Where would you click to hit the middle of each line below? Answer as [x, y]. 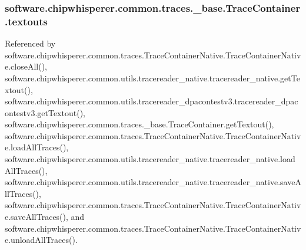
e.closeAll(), [26, 66]
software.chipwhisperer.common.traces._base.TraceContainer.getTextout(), [139, 124]
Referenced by [30, 43]
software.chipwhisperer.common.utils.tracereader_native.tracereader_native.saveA [153, 182]
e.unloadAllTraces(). [41, 240]
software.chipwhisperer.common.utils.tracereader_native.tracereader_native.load [150, 159]
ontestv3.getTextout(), [45, 112]
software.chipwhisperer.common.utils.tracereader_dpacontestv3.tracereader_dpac [152, 101]
